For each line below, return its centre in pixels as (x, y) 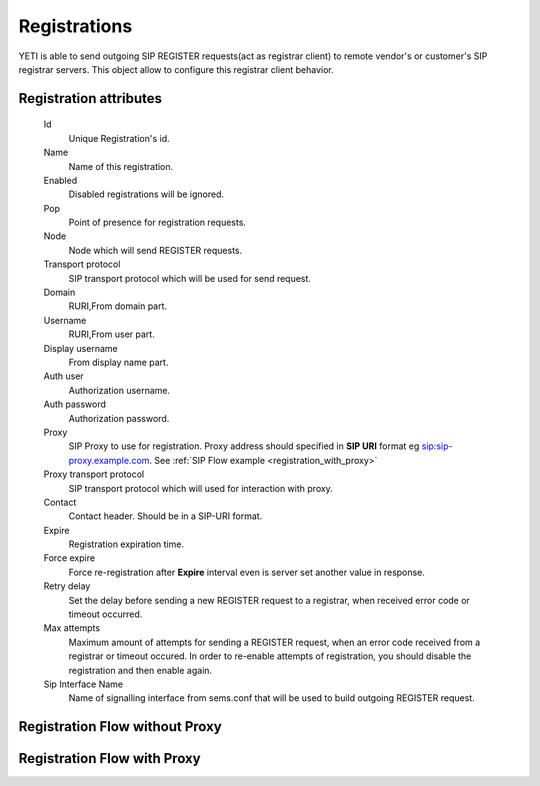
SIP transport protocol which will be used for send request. (190, 278)
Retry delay (67, 586)
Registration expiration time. (126, 544)
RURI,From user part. (111, 334)
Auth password (75, 404)
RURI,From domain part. (118, 306)
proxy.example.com (109, 460)
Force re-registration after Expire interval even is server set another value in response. (246, 572)
